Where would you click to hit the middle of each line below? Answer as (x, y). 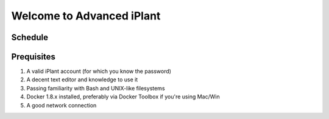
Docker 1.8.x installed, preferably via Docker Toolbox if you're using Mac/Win (123, 97)
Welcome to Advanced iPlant (86, 16)
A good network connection (62, 105)
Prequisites (34, 57)
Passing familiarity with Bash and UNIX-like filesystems (96, 88)
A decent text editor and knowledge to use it (82, 80)
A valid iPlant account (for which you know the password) (99, 71)
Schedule (30, 37)
